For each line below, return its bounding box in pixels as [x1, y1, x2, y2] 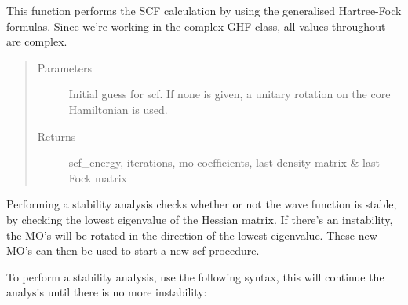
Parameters [37, 59, 92, 75]
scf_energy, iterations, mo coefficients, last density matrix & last [68, 154, 380, 171]
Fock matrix [68, 169, 127, 186]
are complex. [6, 33, 67, 50]
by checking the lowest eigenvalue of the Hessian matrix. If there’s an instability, [6, 211, 393, 227]
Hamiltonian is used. [68, 101, 168, 117]
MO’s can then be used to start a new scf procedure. [6, 242, 260, 259]
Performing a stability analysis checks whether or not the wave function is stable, [6, 196, 397, 212]
